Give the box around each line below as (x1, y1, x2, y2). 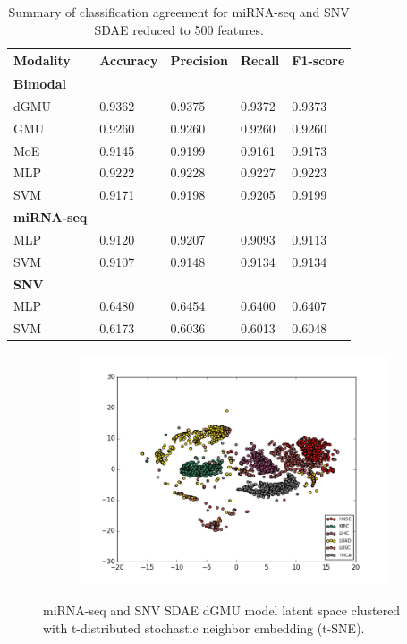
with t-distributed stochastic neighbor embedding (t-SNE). (43, 618, 365, 637)
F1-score (292, 51, 345, 70)
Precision (170, 51, 228, 70)
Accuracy (99, 51, 158, 70)
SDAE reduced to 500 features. (94, 20, 264, 39)
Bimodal (13, 74, 67, 93)
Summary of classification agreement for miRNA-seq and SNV (8, 3, 350, 21)
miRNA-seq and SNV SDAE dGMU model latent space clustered (43, 601, 401, 619)
